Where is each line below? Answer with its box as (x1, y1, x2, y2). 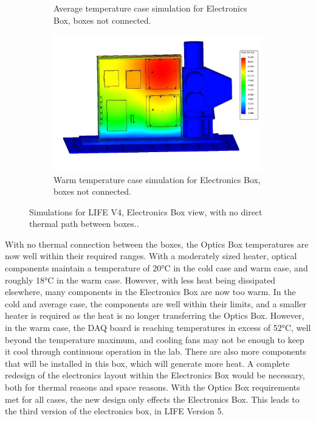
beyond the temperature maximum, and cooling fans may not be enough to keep (5, 333, 304, 346)
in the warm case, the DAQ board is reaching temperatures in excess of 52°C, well (5, 321, 311, 334)
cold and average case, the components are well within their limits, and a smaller (5, 297, 306, 310)
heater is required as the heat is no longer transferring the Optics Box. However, (5, 309, 304, 322)
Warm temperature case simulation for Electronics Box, (53, 173, 261, 186)
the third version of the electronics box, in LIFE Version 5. (5, 405, 224, 417)
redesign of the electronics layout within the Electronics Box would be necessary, (5, 369, 305, 381)
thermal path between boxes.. (29, 217, 139, 230)
